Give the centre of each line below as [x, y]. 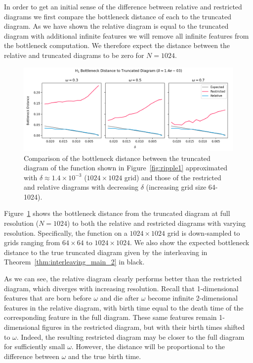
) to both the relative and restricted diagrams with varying [156, 223]
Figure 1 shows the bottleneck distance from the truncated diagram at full [117, 213]
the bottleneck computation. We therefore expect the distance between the [117, 45]
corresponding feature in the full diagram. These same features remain [110, 317]
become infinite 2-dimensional [193, 298]
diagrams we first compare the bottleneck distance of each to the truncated [118, 16]
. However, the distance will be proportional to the [148, 346]
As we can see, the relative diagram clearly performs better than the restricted [123, 279]
